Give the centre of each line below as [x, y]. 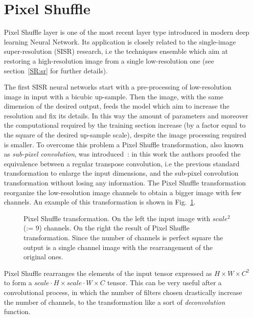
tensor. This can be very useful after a [164, 283]
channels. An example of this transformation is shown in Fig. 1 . [100, 202]
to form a [18, 283]
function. [17, 311]
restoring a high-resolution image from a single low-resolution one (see [109, 60]
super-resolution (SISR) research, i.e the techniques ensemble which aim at [116, 51]
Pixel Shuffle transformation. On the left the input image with [117, 218]
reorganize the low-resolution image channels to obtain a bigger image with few [123, 192]
